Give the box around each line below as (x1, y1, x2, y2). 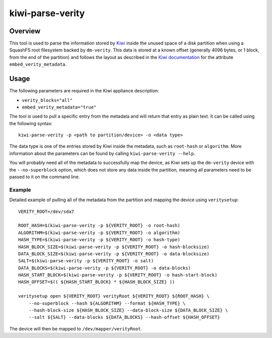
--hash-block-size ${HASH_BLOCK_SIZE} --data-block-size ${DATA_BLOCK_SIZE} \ (28, 308, 228, 313)
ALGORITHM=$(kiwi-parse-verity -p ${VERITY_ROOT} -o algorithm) (18, 230, 181, 236)
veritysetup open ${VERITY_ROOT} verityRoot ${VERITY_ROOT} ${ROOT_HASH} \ (18, 293, 210, 299)
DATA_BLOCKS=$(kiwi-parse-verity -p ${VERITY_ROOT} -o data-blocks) (18, 265, 191, 271)
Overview (9, 27, 41, 35)
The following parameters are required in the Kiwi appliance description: (9, 88, 160, 94)
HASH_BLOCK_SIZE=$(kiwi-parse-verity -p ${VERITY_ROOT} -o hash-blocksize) (18, 244, 210, 250)
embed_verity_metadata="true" (22, 104, 97, 110)
